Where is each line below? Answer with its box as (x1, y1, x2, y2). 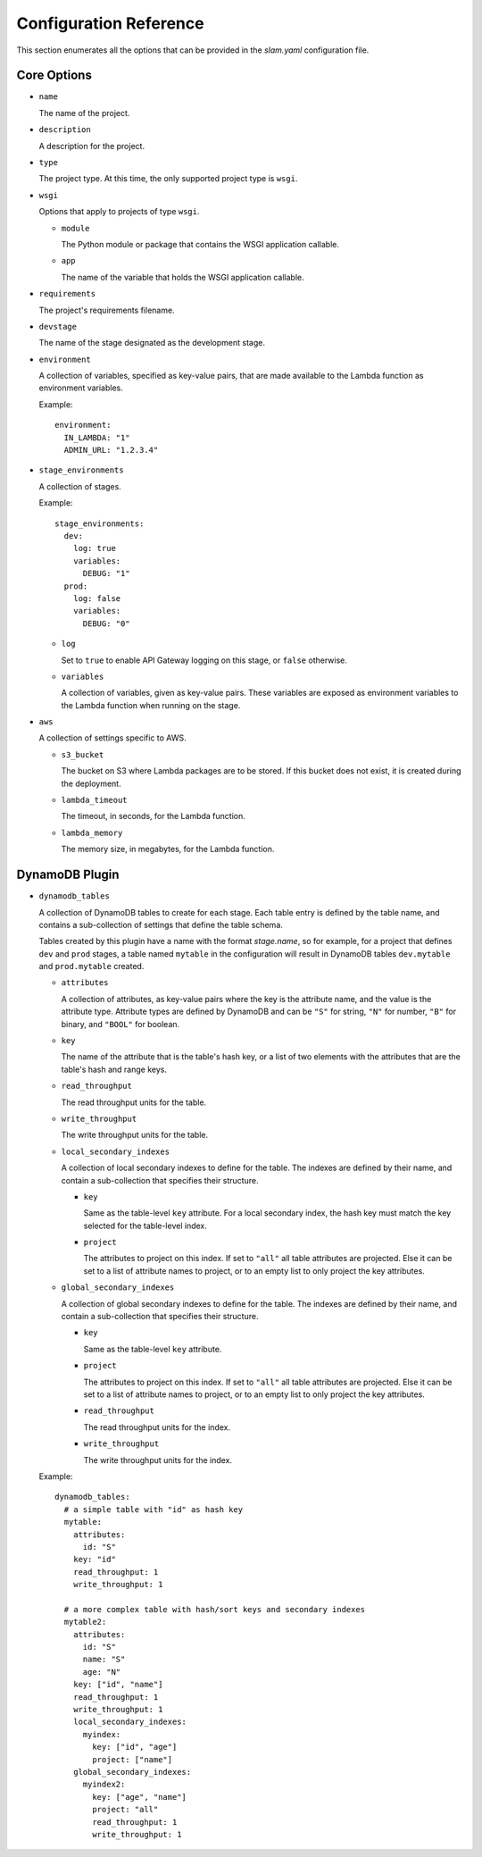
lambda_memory (61, 827, 123, 838)
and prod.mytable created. (38, 961, 145, 972)
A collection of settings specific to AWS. (38, 732, 187, 743)
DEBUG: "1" (82, 568, 130, 579)
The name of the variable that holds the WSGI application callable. (61, 272, 304, 282)
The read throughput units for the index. (83, 1421, 231, 1433)
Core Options (16, 68, 93, 83)
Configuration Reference (16, 13, 204, 33)
